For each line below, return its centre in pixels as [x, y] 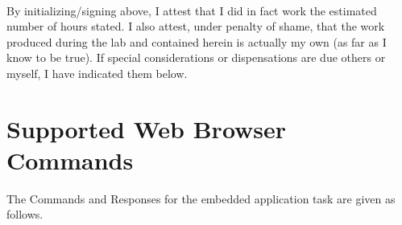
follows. [25, 214]
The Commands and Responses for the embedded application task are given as [201, 198]
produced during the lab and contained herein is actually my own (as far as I [197, 41]
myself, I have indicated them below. [97, 73]
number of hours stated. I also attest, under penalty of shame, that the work [196, 26]
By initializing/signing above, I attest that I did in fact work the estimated [192, 10]
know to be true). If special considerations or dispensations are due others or [196, 57]
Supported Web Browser [147, 128]
